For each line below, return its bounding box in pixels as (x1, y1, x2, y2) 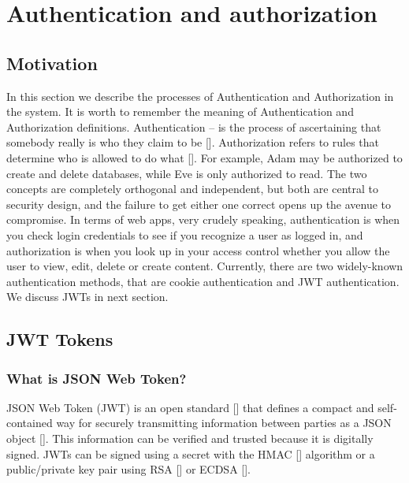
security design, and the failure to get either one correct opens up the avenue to (6, 195, 392, 212)
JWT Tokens (6, 327, 113, 351)
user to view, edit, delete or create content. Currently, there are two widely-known (6, 258, 403, 274)
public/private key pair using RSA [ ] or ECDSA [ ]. (6, 461, 251, 477)
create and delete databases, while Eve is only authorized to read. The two (6, 165, 367, 181)
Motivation (6, 50, 98, 75)
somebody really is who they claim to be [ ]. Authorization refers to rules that (6, 134, 380, 150)
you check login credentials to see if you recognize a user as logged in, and (6, 226, 363, 243)
